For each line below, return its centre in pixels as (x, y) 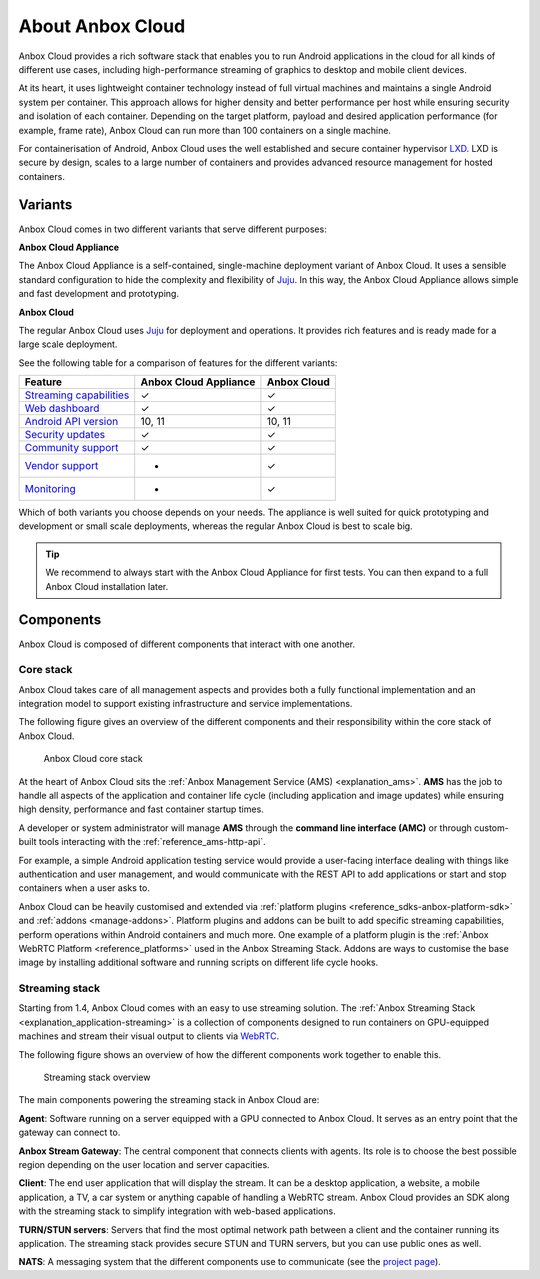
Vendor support (61, 466)
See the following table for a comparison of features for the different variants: (178, 362)
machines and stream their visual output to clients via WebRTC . (149, 1036)
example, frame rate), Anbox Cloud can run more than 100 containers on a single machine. (205, 130)
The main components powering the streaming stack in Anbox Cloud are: (169, 1100)
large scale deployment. (68, 344)
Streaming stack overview (97, 1077)
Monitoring (50, 489)
